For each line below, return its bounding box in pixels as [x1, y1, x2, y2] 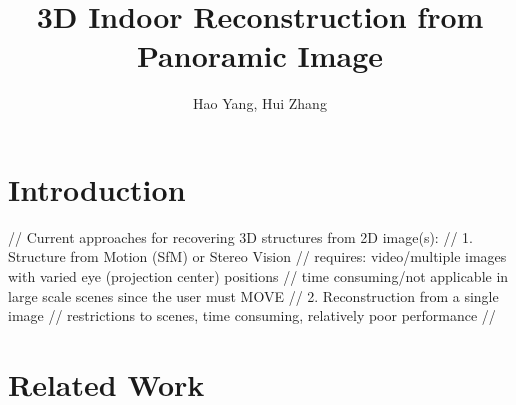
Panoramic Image [136, 35, 383, 76]
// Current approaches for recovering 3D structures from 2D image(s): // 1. [8, 226, 473, 247]
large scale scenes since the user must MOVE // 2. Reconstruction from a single [8, 285, 499, 306]
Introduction [8, 168, 186, 209]
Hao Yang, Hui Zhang [193, 93, 327, 114]
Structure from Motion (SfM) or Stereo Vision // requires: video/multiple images [8, 246, 507, 267]
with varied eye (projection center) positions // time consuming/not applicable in [8, 266, 509, 287]
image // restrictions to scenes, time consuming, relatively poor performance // [8, 305, 496, 326]
